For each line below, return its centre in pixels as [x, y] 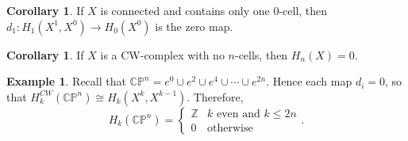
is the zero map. [194, 26]
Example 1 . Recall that [66, 81]
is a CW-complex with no [162, 54]
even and [238, 114]
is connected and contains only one [185, 10]
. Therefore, [215, 96]
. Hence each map [309, 81]
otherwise [230, 129]
